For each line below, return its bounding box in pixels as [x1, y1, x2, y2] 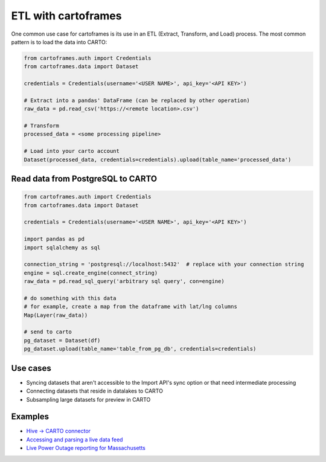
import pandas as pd [24, 236, 85, 243]
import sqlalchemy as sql [24, 244, 101, 251]
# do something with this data [24, 295, 117, 301]
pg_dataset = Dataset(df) [24, 337, 101, 344]
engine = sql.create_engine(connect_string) [24, 269, 158, 276]
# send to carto [24, 329, 72, 335]
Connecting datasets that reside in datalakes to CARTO [26, 387, 163, 395]
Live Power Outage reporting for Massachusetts [26, 444, 146, 452]
